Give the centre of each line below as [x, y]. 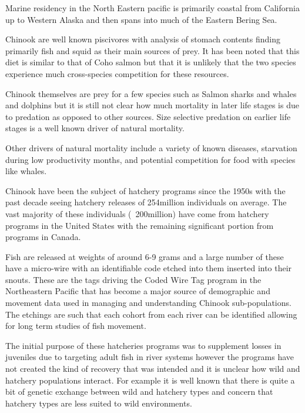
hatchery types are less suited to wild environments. [99, 403]
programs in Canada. [43, 237]
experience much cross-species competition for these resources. [117, 73]
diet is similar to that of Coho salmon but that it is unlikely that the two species [151, 62]
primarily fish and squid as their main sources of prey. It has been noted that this [152, 50]
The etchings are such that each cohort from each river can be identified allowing [151, 314]
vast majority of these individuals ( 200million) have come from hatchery [137, 213]
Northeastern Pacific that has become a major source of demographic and [138, 291]
